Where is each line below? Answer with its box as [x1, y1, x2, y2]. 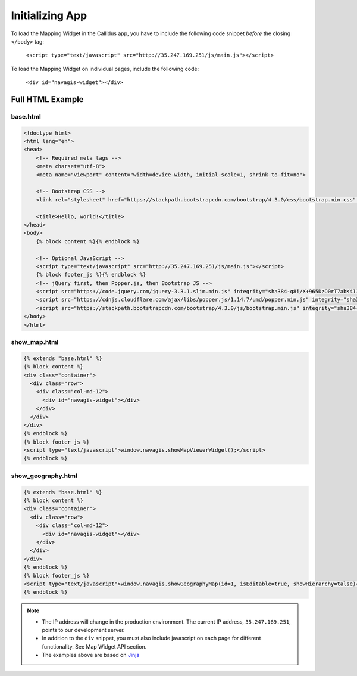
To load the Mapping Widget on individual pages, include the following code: [11, 65, 199, 72]
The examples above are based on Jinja [42, 652, 140, 659]
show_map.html [11, 338, 59, 346]
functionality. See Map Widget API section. [42, 643, 147, 650]
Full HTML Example [11, 94, 84, 104]
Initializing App [11, 9, 87, 22]
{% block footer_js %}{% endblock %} [36, 271, 146, 278]
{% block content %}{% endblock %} [36, 238, 140, 244]
